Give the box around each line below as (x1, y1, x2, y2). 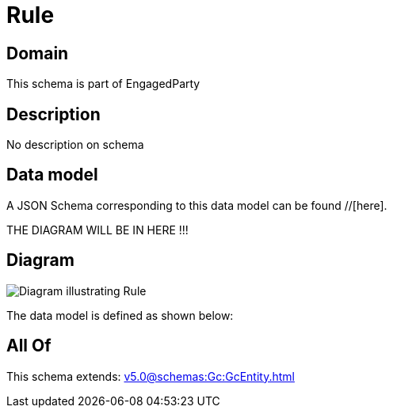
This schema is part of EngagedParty (6, 77, 200, 91)
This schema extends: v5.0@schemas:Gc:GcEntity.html (6, 369, 295, 383)
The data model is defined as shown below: (6, 308, 234, 322)
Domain (6, 43, 69, 63)
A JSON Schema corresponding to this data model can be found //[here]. (6, 198, 387, 212)
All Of (6, 336, 52, 356)
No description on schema (6, 138, 144, 152)
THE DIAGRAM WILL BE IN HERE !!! (6, 222, 189, 237)
